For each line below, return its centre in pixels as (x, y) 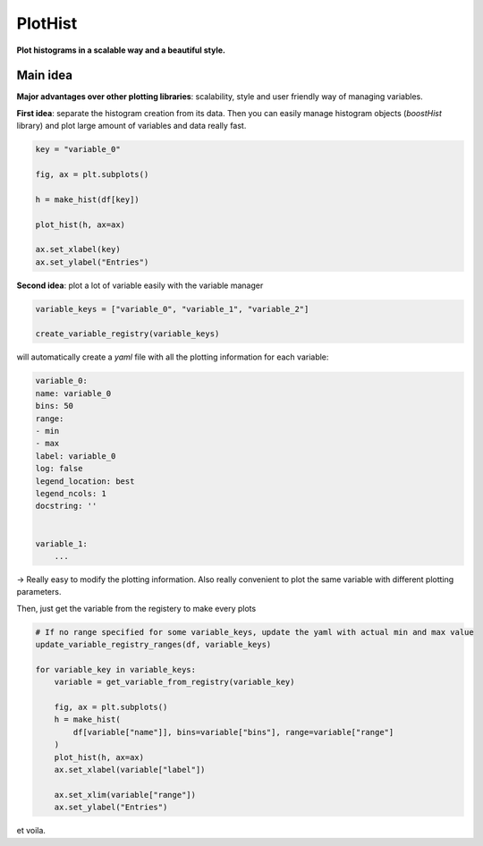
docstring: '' (66, 506)
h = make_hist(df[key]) (88, 199)
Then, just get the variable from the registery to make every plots (136, 608)
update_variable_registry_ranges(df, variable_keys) (153, 645)
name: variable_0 (73, 393)
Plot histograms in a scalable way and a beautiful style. (121, 50)
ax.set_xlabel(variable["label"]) (130, 770)
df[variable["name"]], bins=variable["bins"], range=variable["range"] (233, 732)
